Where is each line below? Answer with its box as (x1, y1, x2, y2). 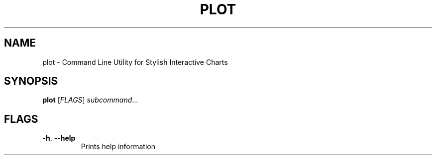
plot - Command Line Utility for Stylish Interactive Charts (42, 57, 228, 66)
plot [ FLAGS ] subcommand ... (42, 96, 138, 105)
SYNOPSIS (4, 75, 58, 88)
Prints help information (81, 142, 155, 151)
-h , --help (42, 134, 76, 143)
